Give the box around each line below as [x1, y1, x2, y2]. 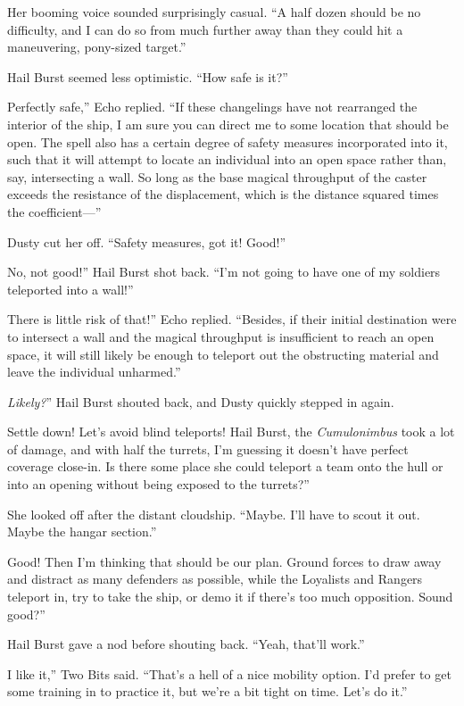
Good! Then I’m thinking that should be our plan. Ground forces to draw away [7, 552, 442, 570]
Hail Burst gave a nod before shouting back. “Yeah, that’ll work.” [7, 635, 365, 653]
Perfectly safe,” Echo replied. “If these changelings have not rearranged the [7, 97, 418, 116]
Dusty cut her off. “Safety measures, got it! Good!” [7, 232, 286, 251]
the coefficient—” [7, 202, 102, 220]
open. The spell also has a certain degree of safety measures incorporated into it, [7, 132, 448, 151]
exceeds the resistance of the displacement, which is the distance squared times [7, 185, 439, 203]
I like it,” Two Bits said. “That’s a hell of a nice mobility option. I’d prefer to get [7, 664, 452, 683]
